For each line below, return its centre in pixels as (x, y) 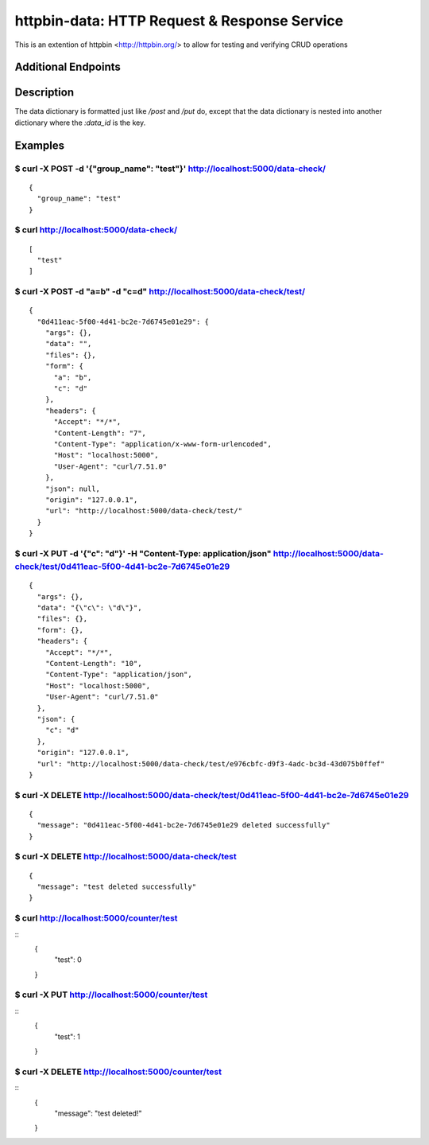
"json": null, (73, 489)
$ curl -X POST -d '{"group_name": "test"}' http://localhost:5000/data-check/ (170, 169)
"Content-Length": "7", (100, 433)
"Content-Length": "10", (93, 663)
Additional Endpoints (68, 67)
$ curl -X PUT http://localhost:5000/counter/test (111, 995)
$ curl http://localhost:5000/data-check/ (96, 230)
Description (44, 93)
